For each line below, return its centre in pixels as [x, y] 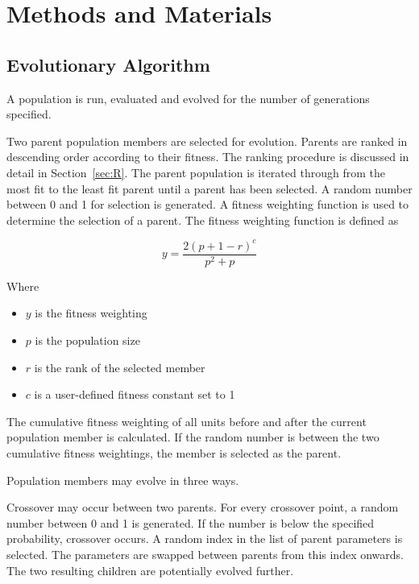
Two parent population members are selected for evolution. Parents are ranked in [207, 141]
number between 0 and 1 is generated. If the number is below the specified [191, 522]
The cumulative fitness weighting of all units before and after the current [187, 421]
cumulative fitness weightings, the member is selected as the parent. [174, 453]
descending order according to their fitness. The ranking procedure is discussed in [208, 157]
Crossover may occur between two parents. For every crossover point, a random [203, 507]
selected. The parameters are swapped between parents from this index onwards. [205, 555]
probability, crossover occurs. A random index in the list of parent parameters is [205, 538]
